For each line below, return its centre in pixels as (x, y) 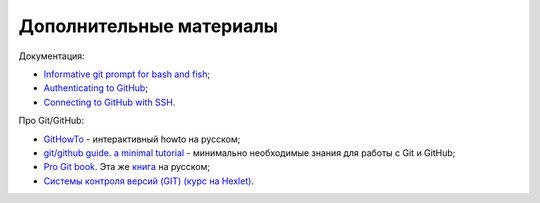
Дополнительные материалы (148, 26)
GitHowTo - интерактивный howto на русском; (142, 139)
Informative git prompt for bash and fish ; (126, 74)
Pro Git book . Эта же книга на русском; (126, 167)
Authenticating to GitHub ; (96, 88)
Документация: (51, 56)
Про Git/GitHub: (51, 121)
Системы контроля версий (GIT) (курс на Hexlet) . (149, 181)
